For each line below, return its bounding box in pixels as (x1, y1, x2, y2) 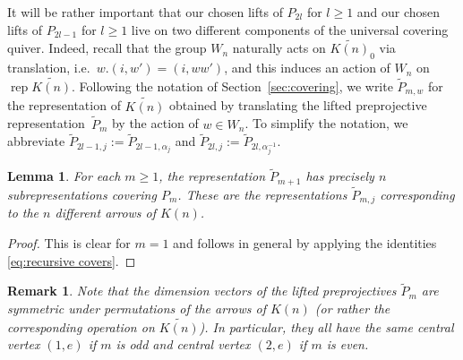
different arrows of (55, 203, 157, 222)
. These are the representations (177, 184, 347, 203)
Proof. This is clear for (7, 234, 131, 252)
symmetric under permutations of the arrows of (7, 299, 266, 317)
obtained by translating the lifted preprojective (169, 96, 427, 115)
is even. (326, 335, 369, 354)
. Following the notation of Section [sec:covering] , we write (72, 77, 393, 96)
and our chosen (356, 3, 441, 21)
